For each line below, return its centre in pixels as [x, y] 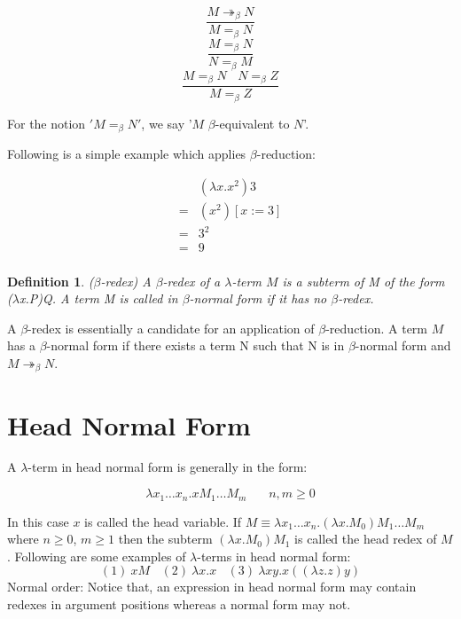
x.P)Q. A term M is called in [98, 298]
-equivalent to [252, 123]
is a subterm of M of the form [363, 281]
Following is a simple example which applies [127, 154]
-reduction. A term [377, 328]
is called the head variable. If [163, 521]
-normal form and [403, 345]
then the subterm [165, 539]
